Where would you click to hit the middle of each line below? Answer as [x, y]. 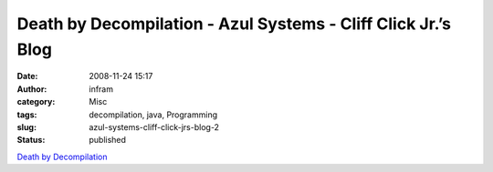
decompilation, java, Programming [153, 115]
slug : [26, 126]
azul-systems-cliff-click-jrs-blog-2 [154, 126]
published [108, 140]
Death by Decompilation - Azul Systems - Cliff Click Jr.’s [234, 24]
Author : [32, 89]
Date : [27, 76]
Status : [31, 140]
